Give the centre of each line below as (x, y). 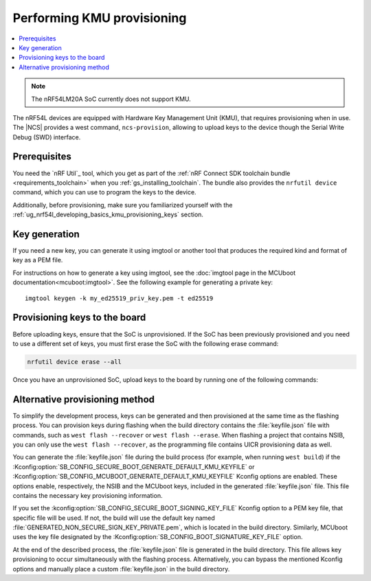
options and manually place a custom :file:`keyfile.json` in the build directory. (121, 569)
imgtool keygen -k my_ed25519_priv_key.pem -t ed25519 (119, 298)
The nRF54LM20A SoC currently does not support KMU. (111, 99)
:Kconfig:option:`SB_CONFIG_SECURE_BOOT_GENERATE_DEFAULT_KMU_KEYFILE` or (134, 466)
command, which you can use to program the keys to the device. (104, 192)
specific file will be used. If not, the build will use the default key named (114, 518)
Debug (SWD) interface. (47, 137)
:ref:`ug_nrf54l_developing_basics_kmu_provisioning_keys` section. (108, 215)
